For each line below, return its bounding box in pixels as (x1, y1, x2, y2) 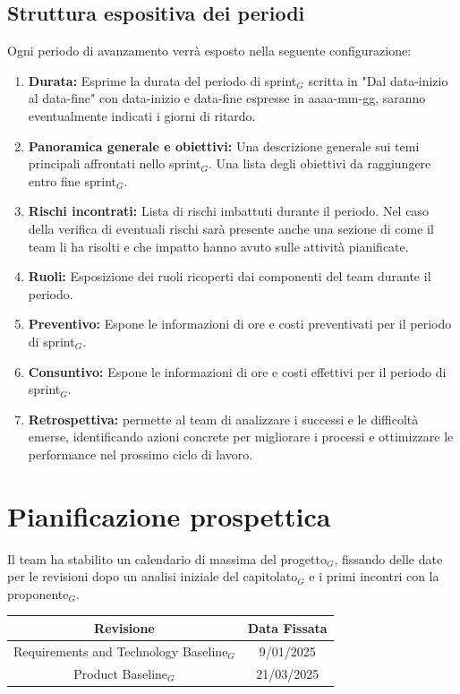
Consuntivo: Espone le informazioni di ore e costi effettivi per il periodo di (28, 362, 447, 381)
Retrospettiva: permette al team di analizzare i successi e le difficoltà (28, 409, 419, 428)
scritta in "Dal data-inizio (308, 71, 448, 90)
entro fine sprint (28, 171, 116, 190)
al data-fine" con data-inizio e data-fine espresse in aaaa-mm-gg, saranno (28, 89, 426, 107)
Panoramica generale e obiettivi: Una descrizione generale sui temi (28, 136, 420, 155)
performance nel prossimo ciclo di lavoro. (28, 444, 253, 463)
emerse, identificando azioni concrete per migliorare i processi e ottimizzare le (28, 427, 454, 446)
